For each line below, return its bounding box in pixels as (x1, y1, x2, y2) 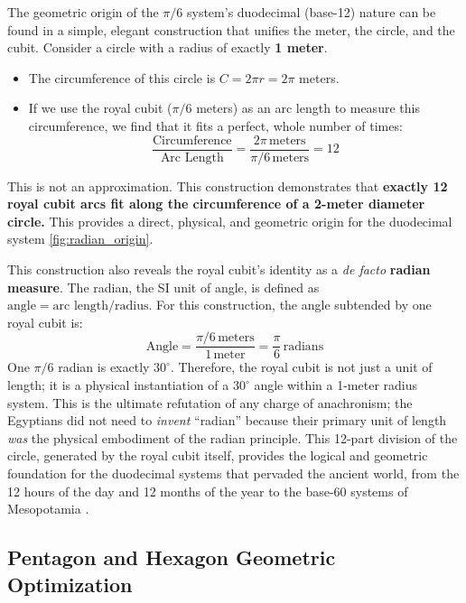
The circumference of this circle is (28, 68, 216, 87)
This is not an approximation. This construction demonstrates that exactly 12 (7, 176, 448, 195)
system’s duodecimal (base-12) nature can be (186, 3, 436, 21)
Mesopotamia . (7, 499, 89, 518)
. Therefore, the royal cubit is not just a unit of (170, 357, 433, 376)
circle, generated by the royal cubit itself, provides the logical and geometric (7, 446, 428, 465)
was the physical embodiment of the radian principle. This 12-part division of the (7, 428, 458, 447)
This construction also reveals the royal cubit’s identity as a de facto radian (7, 260, 431, 278)
